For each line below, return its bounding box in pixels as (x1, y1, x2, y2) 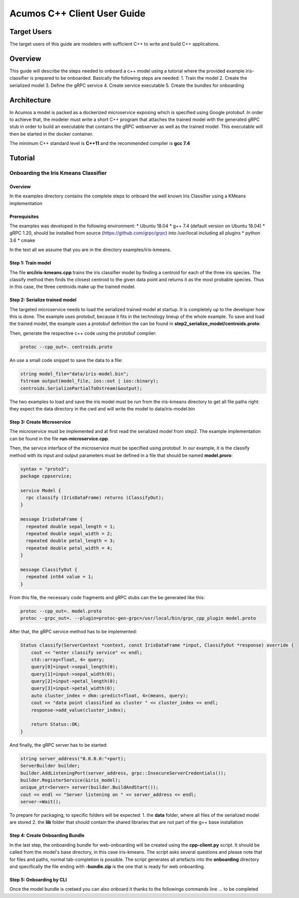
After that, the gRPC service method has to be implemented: (9, 628, 137, 635)
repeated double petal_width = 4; (26, 545, 113, 551)
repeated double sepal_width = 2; (26, 531, 113, 537)
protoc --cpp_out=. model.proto (20, 608, 102, 614)
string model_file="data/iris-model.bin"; (20, 371, 129, 376)
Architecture (9, 96, 51, 104)
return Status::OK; (31, 722, 81, 727)
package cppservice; (20, 473, 72, 479)
